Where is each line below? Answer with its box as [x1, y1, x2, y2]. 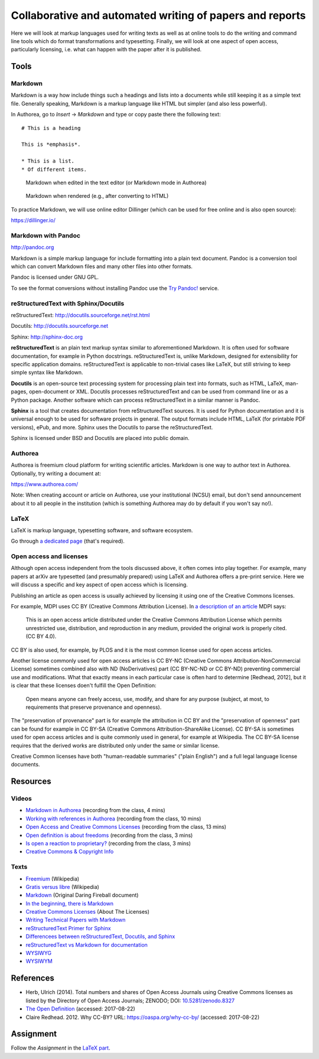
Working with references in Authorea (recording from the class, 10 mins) [25, 815, 201, 822]
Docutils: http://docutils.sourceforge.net [11, 322, 109, 330]
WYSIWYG [25, 950, 52, 957]
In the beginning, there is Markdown [25, 900, 114, 907]
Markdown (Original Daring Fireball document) [25, 892, 139, 899]
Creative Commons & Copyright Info [25, 848, 114, 855]
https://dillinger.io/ [11, 217, 56, 224]
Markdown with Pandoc [11, 231, 81, 239]
